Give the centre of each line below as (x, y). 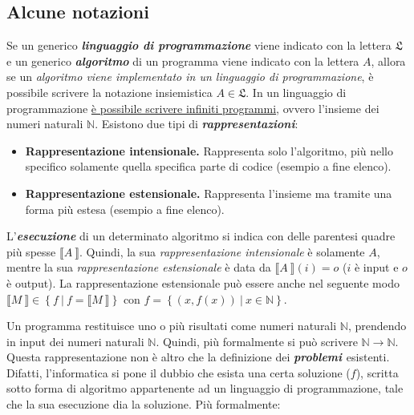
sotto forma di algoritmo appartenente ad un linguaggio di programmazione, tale (205, 388)
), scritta (377, 372)
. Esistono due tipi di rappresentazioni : (197, 124)
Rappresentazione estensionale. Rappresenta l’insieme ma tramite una (209, 193)
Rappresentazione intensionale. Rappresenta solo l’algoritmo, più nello (209, 150)
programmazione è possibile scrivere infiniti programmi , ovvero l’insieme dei (193, 108)
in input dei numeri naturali (75, 341)
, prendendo (377, 326)
